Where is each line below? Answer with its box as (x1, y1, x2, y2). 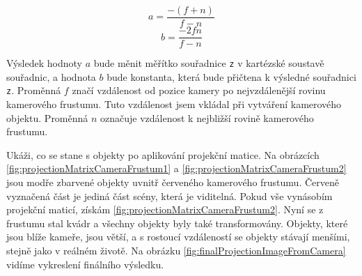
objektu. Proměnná (6, 110, 88, 125)
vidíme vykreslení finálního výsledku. (6, 256, 164, 271)
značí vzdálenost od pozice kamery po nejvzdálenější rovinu (72, 83, 326, 98)
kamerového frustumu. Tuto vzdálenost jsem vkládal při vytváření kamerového (6, 97, 342, 112)
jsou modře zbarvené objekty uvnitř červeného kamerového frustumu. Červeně (6, 175, 339, 189)
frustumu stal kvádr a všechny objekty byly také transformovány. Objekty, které (6, 215, 348, 230)
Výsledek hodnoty (6, 56, 82, 70)
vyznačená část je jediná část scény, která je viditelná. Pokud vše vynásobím (6, 188, 333, 203)
